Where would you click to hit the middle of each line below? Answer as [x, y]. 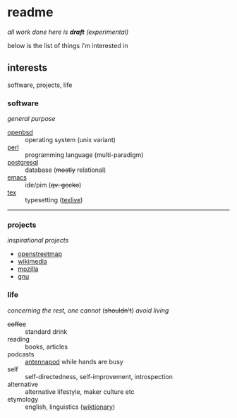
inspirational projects [38, 240]
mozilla [28, 269]
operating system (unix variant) [71, 140]
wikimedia [32, 262]
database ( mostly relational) [66, 170]
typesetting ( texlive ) [54, 200]
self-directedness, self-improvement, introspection [99, 376]
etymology [23, 399]
